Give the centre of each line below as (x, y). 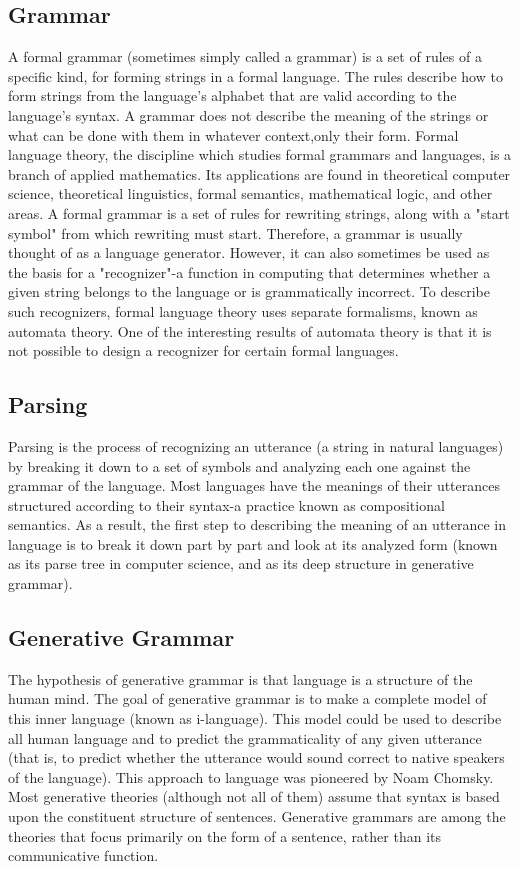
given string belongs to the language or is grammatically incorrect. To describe (249, 291)
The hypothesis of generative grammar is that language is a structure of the (240, 678)
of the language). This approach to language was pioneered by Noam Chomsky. (251, 776)
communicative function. (83, 855)
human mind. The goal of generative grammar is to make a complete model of (247, 698)
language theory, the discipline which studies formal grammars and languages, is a (260, 154)
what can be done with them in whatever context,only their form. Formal (233, 134)
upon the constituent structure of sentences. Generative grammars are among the (257, 816)
